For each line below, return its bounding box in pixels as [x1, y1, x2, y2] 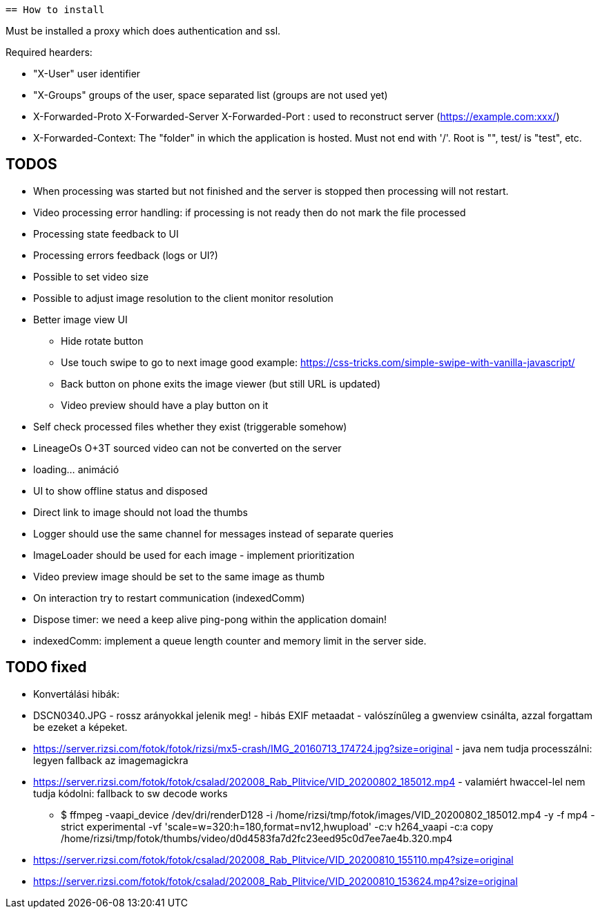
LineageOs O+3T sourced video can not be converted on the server [33, 441, 342, 454]
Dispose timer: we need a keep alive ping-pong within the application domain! [33, 613, 387, 625]
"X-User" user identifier [33, 68, 141, 79]
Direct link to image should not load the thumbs [33, 506, 248, 518]
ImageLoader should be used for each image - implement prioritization [33, 549, 355, 561]
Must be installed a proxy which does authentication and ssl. [6, 25, 281, 37]
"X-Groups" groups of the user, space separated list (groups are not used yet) [33, 89, 388, 101]
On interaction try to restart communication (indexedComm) [33, 591, 305, 604]
